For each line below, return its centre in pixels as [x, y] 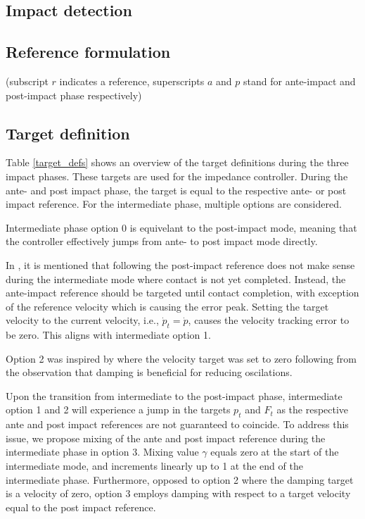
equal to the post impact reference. [81, 507]
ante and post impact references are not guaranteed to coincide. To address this [177, 424]
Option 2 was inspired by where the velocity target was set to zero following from [181, 358]
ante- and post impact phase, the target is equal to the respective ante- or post [176, 190]
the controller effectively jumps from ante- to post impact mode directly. [162, 241]
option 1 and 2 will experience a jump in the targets [118, 409]
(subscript [27, 81]
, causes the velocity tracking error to [269, 320]
